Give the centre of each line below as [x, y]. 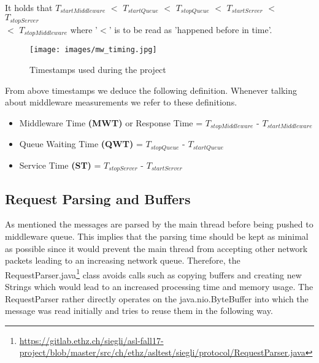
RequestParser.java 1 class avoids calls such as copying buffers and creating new [153, 273]
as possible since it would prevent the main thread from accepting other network [156, 248]
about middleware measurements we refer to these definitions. [121, 102]
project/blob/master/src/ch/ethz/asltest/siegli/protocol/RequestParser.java [162, 352]
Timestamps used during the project [98, 70]
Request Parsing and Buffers [98, 198]
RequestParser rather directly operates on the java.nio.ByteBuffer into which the [157, 298]
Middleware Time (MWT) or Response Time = [111, 122]
